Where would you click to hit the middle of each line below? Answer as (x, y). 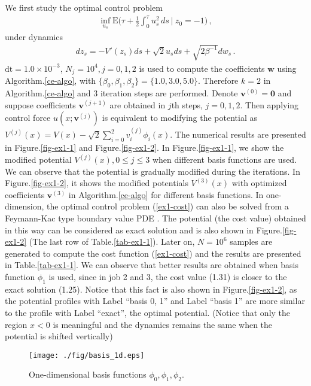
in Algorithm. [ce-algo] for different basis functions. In (166, 194)
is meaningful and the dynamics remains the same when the (163, 324)
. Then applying (269, 104)
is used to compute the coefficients (202, 68)
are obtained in (138, 104)
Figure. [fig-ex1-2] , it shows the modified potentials (97, 183)
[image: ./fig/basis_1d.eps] (87, 355)
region (16, 324)
